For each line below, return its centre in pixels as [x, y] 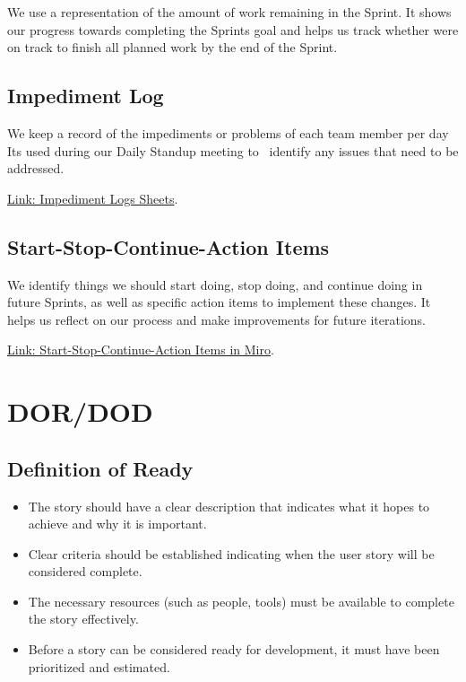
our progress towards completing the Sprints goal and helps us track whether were [233, 29]
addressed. [36, 168]
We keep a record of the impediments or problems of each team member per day [228, 132]
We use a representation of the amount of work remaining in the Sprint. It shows [229, 12]
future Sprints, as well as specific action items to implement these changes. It [219, 302]
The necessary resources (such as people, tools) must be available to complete [241, 601]
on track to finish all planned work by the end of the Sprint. [173, 47]
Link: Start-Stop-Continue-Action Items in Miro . [141, 350]
